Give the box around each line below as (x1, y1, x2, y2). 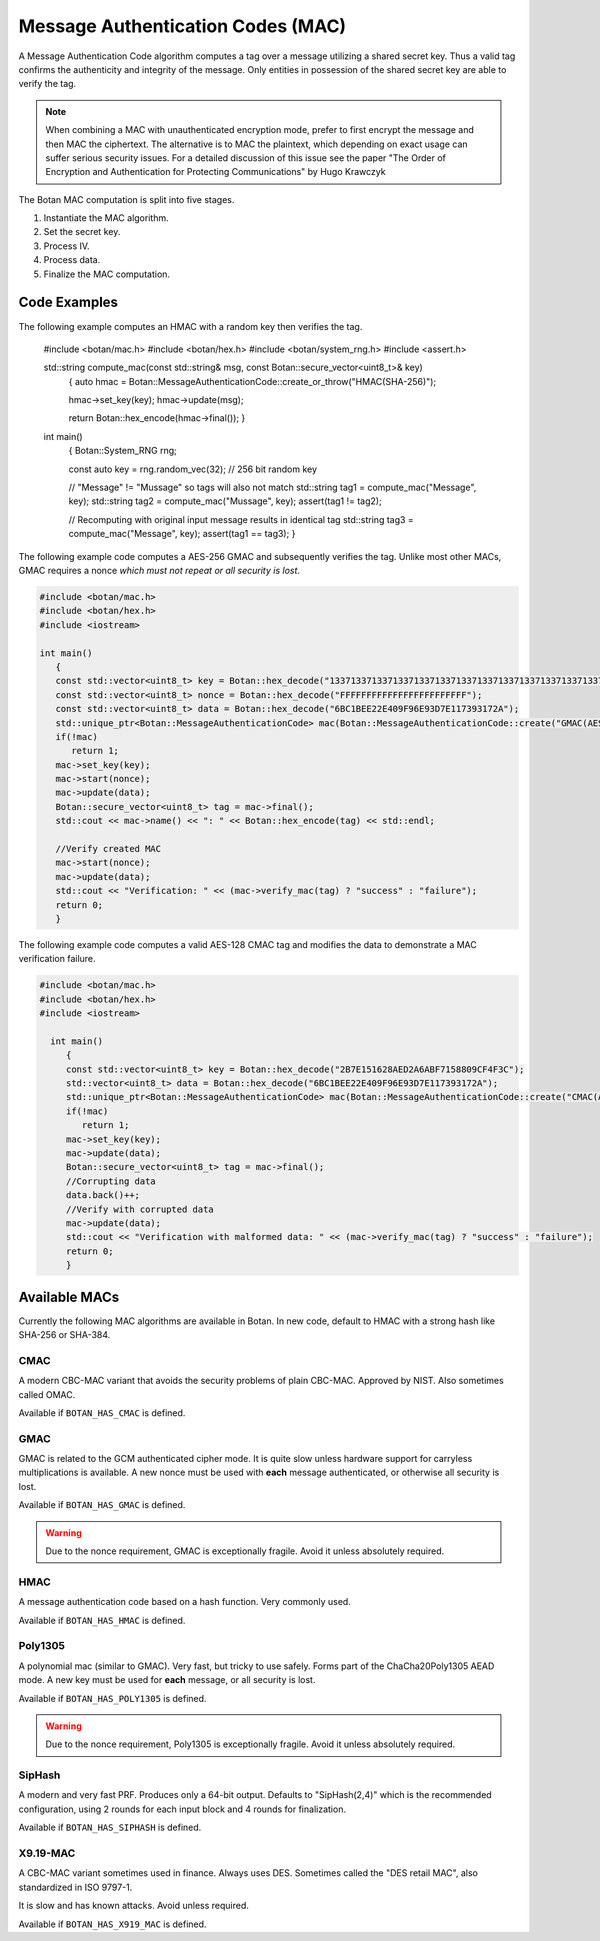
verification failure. (18, 953, 96, 965)
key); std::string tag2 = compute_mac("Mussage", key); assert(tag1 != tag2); (68, 495, 382, 507)
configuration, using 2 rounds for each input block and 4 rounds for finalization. (18, 1803, 347, 1815)
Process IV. (43, 240, 90, 252)
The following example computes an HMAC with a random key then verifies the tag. (18, 320, 363, 332)
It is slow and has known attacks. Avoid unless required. (18, 1900, 250, 1912)
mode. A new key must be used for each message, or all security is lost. (18, 1674, 316, 1686)
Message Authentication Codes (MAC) (18, 15, 347, 37)
